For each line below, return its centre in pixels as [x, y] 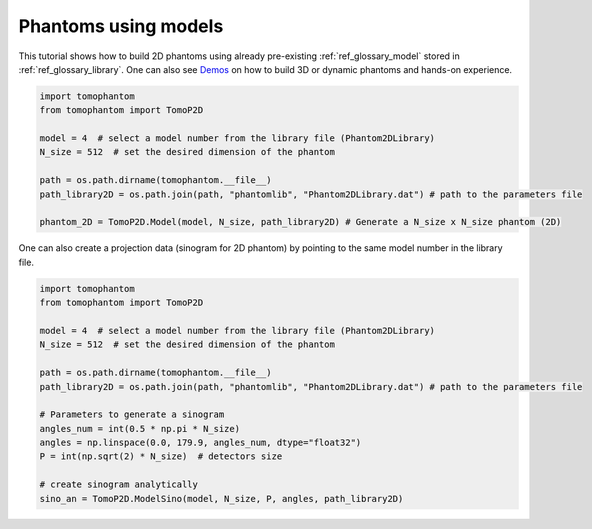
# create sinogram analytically [119, 484]
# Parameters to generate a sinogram [132, 414]
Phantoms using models [121, 26]
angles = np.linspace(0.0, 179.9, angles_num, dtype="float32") [200, 443]
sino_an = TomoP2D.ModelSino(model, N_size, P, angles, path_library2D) [221, 498]
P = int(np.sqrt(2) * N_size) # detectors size [161, 456]
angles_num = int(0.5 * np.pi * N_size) [139, 428]
